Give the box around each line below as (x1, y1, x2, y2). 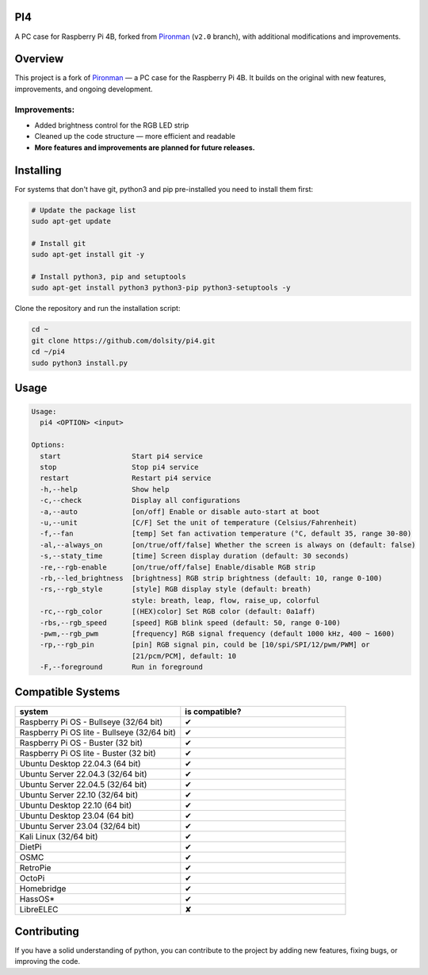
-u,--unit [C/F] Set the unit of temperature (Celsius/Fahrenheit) (40, 518, 358, 527)
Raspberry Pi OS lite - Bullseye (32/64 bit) (19, 727, 176, 738)
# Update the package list (31, 205, 136, 214)
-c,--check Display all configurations (40, 496, 241, 505)
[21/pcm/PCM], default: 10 (131, 651, 237, 660)
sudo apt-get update (31, 217, 111, 226)
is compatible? (185, 706, 242, 717)
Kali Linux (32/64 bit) (19, 831, 98, 842)
